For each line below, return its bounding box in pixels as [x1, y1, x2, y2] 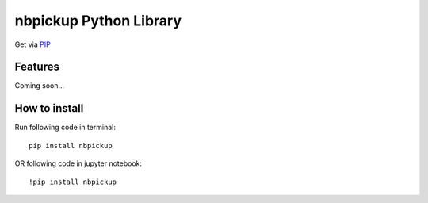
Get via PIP [14, 40, 51, 49]
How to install [14, 101, 84, 115]
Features [14, 60, 59, 74]
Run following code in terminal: [14, 123, 117, 132]
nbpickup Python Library [14, 12, 182, 29]
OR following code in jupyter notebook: [14, 159, 143, 168]
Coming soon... [14, 81, 65, 90]
